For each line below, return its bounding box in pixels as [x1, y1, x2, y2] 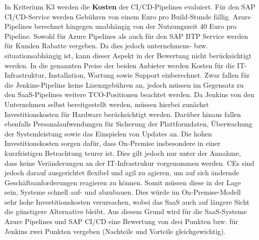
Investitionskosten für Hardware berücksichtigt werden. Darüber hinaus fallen [4, 109, 241, 119]
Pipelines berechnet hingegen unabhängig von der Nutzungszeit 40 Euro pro [4, 21, 237, 31]
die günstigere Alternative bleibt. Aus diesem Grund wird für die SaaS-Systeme [4, 206, 247, 217]
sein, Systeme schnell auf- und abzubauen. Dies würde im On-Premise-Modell [4, 187, 241, 197]
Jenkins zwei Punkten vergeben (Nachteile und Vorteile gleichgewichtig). [4, 226, 226, 236]
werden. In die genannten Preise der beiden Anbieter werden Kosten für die [4, 60, 235, 70]
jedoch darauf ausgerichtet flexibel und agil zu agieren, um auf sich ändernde [4, 167, 239, 178]
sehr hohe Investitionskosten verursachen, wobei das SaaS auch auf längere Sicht [4, 196, 250, 207]
